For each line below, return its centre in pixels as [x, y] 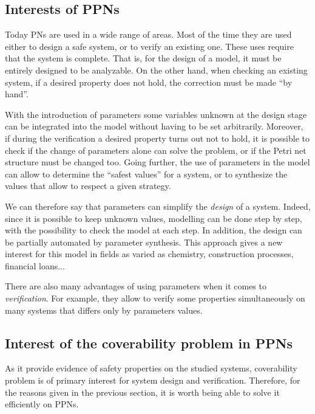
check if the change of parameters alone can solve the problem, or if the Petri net [156, 150]
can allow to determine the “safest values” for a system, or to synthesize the [146, 174]
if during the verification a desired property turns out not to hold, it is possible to [157, 138]
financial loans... [35, 265]
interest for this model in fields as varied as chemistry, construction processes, [149, 254]
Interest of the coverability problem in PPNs [149, 343]
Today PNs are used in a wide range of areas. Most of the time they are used [148, 34]
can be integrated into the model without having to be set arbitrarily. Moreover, [154, 126]
